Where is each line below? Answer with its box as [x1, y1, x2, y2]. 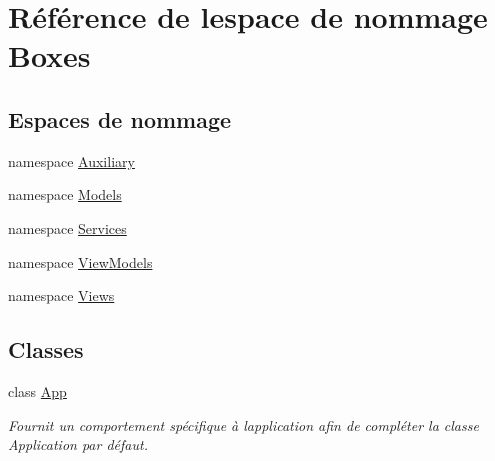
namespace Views [8, 285, 115, 306]
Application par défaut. [8, 434, 148, 455]
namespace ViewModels [8, 251, 153, 272]
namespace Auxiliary [8, 150, 135, 171]
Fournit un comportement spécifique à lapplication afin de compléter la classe [8, 414, 479, 435]
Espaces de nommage [8, 103, 232, 134]
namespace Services [8, 217, 127, 238]
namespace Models [8, 184, 122, 205]
